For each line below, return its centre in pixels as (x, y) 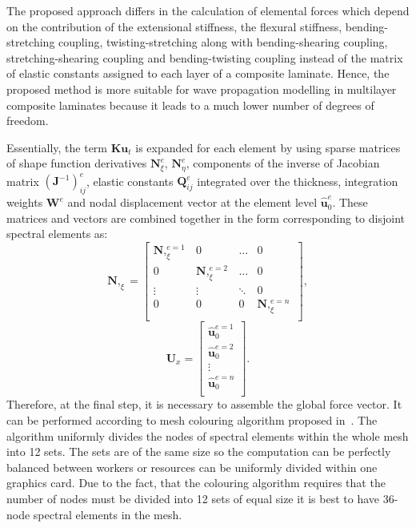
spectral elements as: (57, 234)
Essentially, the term (57, 147)
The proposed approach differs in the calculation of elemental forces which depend (208, 10)
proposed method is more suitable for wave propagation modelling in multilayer (202, 89)
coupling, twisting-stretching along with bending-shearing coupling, (223, 42)
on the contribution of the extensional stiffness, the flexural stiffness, (174, 26)
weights (25, 202)
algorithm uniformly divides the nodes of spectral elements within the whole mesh (208, 435)
